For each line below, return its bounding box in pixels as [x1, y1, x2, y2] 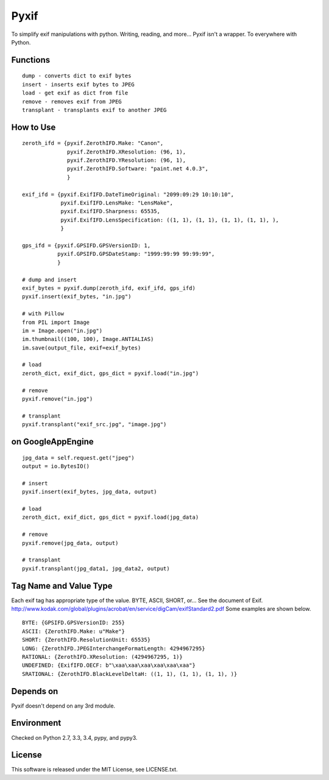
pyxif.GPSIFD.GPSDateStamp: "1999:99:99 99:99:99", [57, 250, 215, 258]
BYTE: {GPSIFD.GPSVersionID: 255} [22, 619, 125, 627]
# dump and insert [22, 276, 77, 283]
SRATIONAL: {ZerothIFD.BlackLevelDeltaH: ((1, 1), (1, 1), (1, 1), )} [22, 670, 238, 677]
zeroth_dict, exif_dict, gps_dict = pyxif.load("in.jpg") [22, 370, 199, 377]
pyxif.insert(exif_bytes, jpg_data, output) [22, 488, 158, 496]
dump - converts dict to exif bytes [22, 72, 132, 79]
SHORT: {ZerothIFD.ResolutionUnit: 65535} [22, 636, 151, 644]
